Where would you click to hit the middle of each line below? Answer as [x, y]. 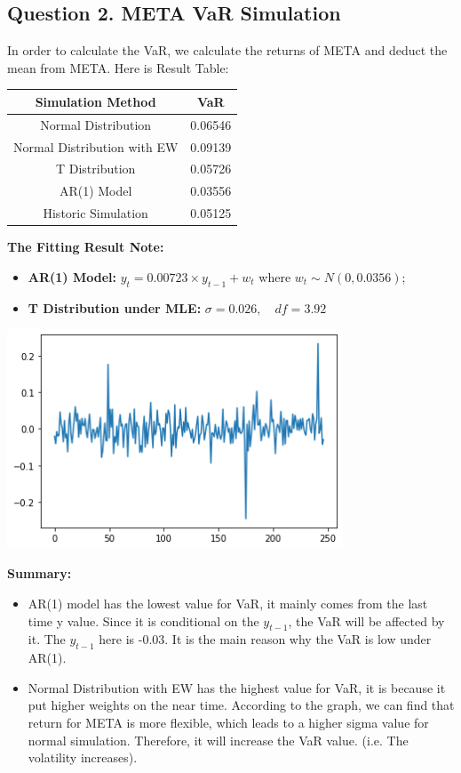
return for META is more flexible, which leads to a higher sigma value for [228, 722]
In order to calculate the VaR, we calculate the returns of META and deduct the [227, 50]
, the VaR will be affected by [366, 620]
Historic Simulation [95, 213]
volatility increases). [83, 757]
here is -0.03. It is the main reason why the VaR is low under [265, 639]
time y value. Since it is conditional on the [143, 620]
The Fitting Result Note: [86, 247]
